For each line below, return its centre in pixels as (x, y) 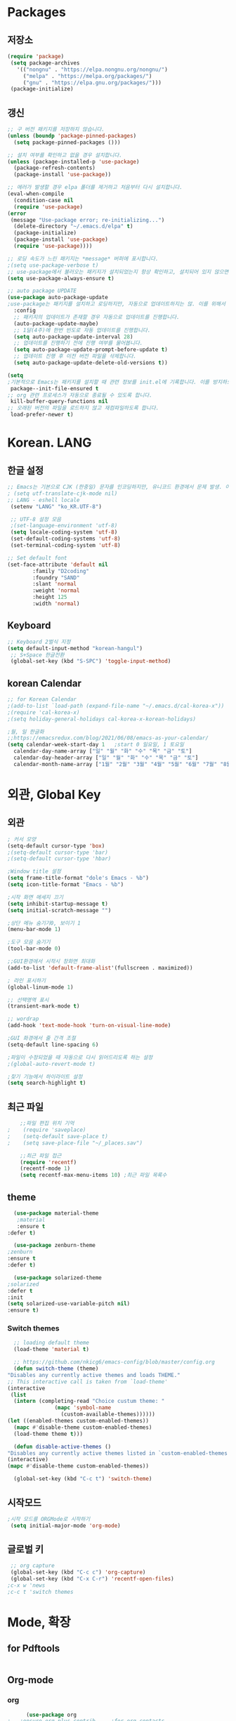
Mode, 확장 (39, 1622)
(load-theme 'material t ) (52, 1350)
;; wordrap (23, 1019)
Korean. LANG (50, 443)
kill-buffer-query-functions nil (59, 402)
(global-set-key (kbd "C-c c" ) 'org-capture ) (78, 1572)
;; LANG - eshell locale (44, 500)
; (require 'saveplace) (47, 1130)
